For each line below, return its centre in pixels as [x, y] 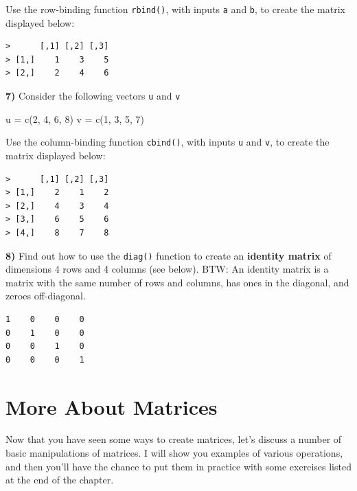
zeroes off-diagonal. [46, 296]
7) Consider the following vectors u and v [93, 96]
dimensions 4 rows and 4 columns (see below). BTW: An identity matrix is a [167, 269]
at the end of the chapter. [60, 480]
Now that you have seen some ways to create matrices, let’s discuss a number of [174, 439]
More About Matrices [112, 406]
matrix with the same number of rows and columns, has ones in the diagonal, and [177, 282]
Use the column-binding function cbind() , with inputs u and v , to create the [168, 142]
